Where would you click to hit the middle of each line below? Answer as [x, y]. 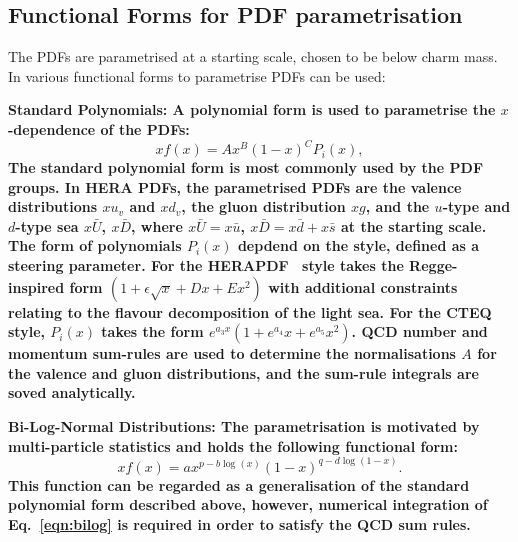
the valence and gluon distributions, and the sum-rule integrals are [243, 372]
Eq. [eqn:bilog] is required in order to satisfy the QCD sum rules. [239, 523]
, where [157, 225]
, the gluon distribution [263, 206]
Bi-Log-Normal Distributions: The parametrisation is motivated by [244, 426]
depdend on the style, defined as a [358, 245]
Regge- [433, 265]
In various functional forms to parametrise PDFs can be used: [197, 75]
